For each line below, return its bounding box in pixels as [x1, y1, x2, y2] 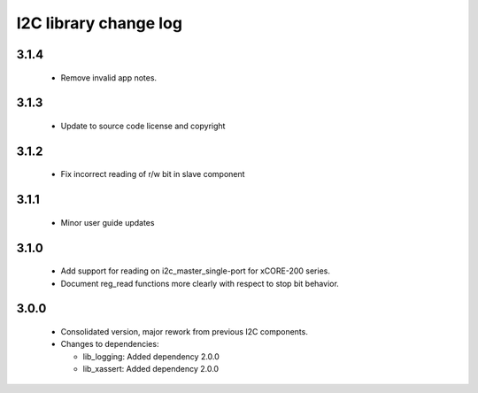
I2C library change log [16, 13, 183, 33]
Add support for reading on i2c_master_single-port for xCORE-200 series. [60, 266, 331, 276]
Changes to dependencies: [60, 339, 159, 350]
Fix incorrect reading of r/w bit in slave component [60, 169, 245, 180]
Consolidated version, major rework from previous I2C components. [60, 326, 309, 336]
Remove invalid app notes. [60, 72, 158, 83]
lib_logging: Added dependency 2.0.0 [82, 351, 220, 362]
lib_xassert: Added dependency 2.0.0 [82, 364, 220, 374]
